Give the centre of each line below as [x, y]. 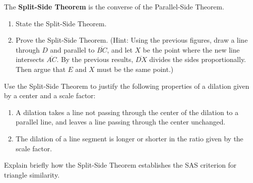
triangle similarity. [32, 174]
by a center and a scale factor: [50, 95]
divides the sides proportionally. [197, 59]
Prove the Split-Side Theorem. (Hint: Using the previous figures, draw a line [132, 40]
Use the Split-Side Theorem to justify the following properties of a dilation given [127, 86]
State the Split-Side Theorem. [61, 23]
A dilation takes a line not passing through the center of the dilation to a [127, 112]
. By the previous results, [95, 59]
